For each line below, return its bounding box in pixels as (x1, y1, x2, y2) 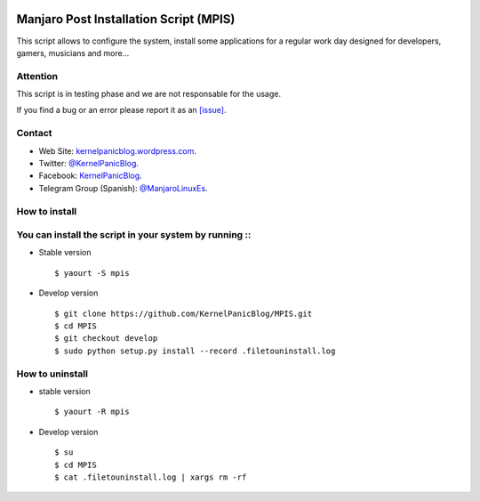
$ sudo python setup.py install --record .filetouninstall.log (54, 345, 336, 356)
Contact (16, 127, 52, 140)
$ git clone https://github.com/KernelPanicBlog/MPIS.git (54, 308, 313, 319)
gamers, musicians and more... (16, 47, 130, 58)
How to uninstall (16, 368, 89, 380)
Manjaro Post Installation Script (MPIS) (16, 12, 236, 27)
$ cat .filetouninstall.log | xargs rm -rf (54, 472, 247, 482)
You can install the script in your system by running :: (16, 229, 252, 241)
